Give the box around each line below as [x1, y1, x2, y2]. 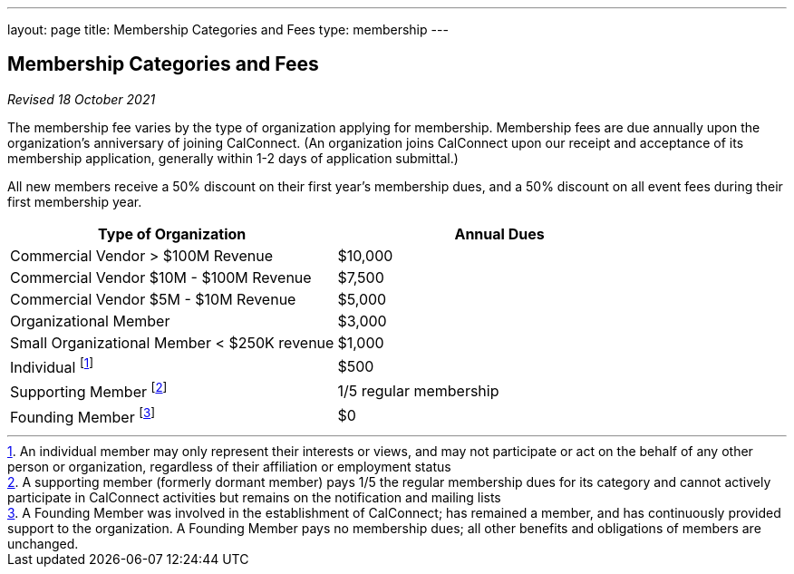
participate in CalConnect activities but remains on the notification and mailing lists [7, 489, 501, 505]
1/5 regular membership [337, 381, 499, 400]
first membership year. [7, 193, 142, 209]
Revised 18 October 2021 [7, 91, 156, 107]
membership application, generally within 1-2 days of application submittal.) [7, 150, 459, 166]
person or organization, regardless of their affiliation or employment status [7, 458, 451, 474]
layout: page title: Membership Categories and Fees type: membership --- [7, 22, 449, 37]
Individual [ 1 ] [10, 355, 94, 377]
